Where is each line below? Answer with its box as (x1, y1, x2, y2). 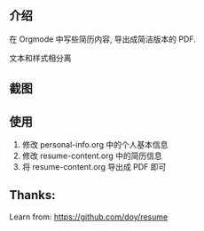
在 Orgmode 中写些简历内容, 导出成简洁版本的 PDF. (9, 34, 197, 44)
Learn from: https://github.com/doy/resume (9, 211, 169, 222)
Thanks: (9, 187, 56, 203)
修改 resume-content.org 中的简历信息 (21, 150, 162, 162)
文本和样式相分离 (9, 52, 72, 63)
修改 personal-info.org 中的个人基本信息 (21, 139, 169, 150)
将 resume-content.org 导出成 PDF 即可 (21, 162, 167, 172)
